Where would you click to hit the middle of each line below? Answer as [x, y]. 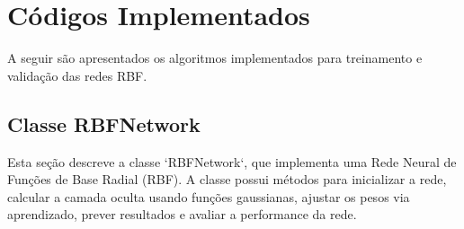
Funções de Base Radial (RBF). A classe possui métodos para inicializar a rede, [227, 179]
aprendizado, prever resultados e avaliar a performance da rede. [182, 214]
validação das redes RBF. [77, 75]
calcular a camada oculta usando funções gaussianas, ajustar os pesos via [209, 196]
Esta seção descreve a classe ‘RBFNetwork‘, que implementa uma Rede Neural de [232, 161]
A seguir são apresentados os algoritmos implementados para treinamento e [215, 58]
